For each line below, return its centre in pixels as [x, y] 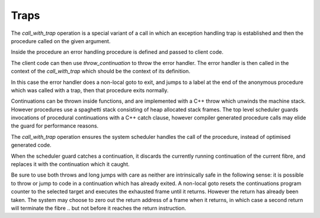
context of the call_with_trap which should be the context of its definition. [101, 71]
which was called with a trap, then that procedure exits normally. [90, 90]
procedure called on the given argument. [61, 41]
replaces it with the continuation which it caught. [70, 164]
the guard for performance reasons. [55, 126]
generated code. [31, 145]
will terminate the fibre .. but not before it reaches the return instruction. [99, 208]
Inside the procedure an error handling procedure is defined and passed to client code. [117, 52]
